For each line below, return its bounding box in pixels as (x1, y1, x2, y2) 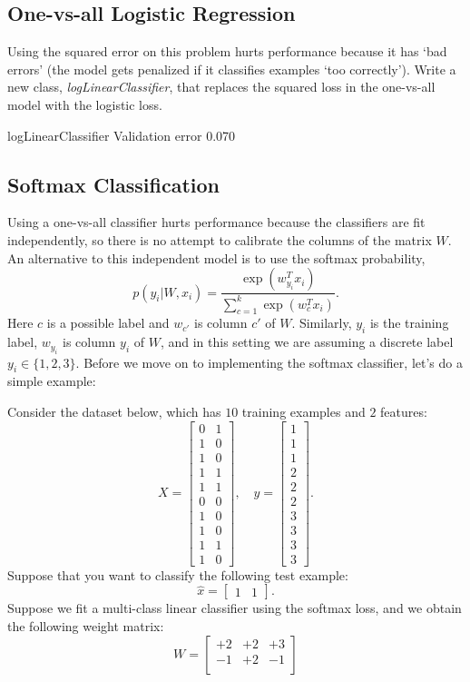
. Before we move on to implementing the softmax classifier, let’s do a (75, 352, 463, 371)
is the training (369, 313, 449, 332)
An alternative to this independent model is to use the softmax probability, (7, 248, 426, 267)
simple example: (7, 371, 96, 390)
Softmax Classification (7, 170, 220, 198)
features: (380, 401, 427, 420)
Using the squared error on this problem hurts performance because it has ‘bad (7, 42, 447, 61)
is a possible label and (46, 313, 170, 332)
